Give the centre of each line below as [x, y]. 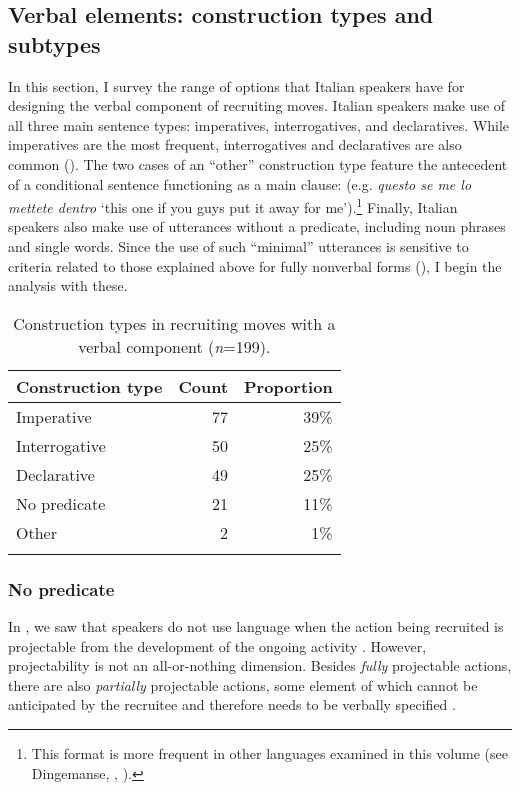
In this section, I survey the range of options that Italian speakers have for [236, 85]
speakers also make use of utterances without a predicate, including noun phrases [257, 226]
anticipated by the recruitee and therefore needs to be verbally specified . [232, 704]
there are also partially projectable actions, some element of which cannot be [243, 684]
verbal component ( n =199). [174, 346]
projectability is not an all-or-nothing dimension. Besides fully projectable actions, [260, 665]
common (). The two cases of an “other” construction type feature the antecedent [258, 163]
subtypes [54, 43]
